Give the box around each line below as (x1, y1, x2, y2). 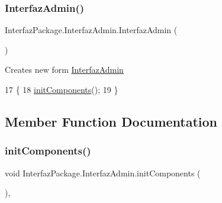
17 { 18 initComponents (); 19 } (5, 83, 118, 95)
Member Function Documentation (5, 112, 218, 130)
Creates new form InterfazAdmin (5, 63, 124, 76)
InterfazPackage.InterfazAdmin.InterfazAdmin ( (5, 24, 178, 36)
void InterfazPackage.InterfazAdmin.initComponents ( (5, 166, 201, 179)
